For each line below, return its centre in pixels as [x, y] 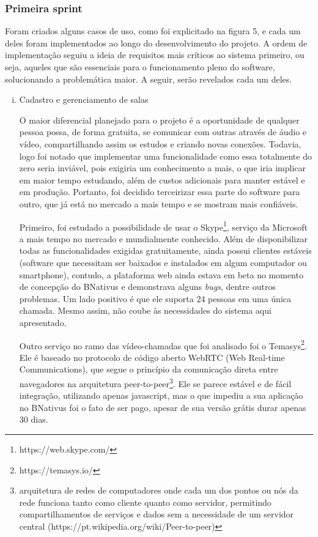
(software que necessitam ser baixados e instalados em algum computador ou [163, 262]
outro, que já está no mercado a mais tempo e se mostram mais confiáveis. [159, 203]
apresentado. [43, 322]
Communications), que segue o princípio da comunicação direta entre [149, 369]
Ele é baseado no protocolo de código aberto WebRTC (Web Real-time [152, 357]
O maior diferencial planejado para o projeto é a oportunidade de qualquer [159, 120]
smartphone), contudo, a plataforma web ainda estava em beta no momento [161, 274]
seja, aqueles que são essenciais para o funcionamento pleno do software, [140, 67]
